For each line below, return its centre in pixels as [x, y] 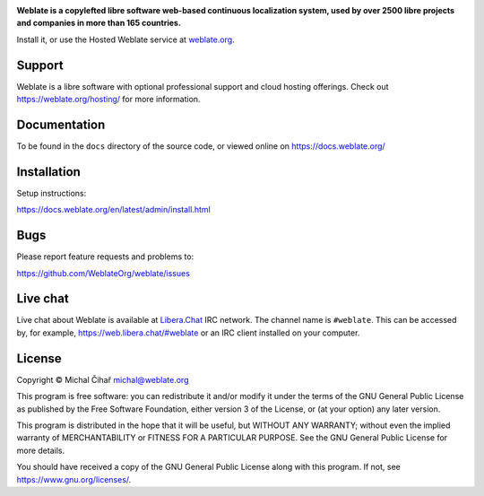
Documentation [61, 124]
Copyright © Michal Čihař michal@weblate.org [103, 379]
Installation [48, 172]
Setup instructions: [52, 193]
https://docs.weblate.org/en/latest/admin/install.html [113, 210]
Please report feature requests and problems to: [105, 257]
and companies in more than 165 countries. [99, 23]
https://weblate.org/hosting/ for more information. [108, 100]
